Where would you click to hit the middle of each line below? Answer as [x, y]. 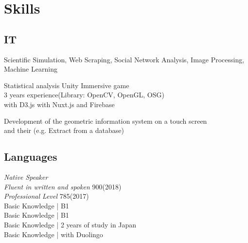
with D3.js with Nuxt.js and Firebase [59, 104]
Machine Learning [31, 69]
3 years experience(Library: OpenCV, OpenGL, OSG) [84, 95]
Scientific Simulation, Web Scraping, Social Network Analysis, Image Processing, [124, 59]
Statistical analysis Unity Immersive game [67, 85]
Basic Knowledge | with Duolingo [53, 234]
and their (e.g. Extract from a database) [64, 130]
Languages [31, 157]
